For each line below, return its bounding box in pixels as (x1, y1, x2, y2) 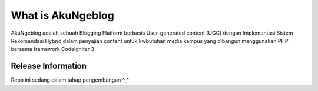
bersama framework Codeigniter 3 (11, 46, 94, 53)
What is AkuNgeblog (11, 9, 114, 22)
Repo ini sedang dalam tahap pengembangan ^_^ (11, 76, 129, 83)
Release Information (11, 61, 87, 71)
